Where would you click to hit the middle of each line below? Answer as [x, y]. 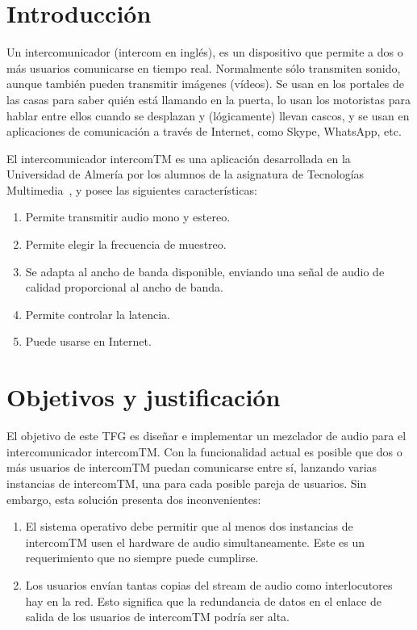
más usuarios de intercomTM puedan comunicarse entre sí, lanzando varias [192, 467]
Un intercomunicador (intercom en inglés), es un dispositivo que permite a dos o [205, 52]
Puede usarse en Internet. [88, 341]
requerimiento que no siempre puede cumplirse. [142, 558]
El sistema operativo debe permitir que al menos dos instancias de [189, 526]
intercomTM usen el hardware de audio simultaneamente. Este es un [195, 542]
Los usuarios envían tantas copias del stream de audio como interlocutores [209, 584]
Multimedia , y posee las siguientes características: [132, 189]
